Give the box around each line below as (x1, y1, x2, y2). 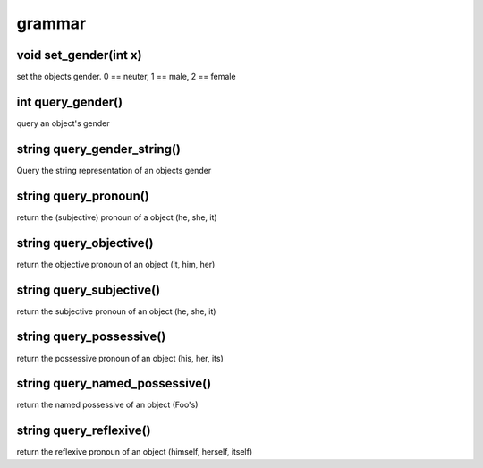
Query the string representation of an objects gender (16, 165, 212, 175)
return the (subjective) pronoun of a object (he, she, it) (16, 211, 218, 223)
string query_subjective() (16, 282, 161, 297)
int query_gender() (16, 94, 123, 109)
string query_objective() (16, 235, 154, 251)
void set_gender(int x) (16, 47, 142, 63)
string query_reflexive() (16, 423, 151, 438)
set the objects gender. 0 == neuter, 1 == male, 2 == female (16, 72, 236, 82)
